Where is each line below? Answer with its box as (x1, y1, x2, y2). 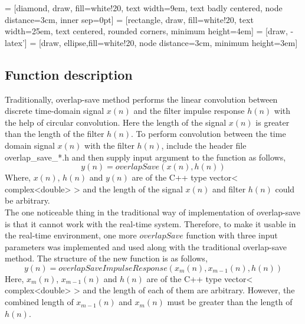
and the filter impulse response (133, 104, 245, 117)
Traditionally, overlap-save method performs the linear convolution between (5, 93, 278, 105)
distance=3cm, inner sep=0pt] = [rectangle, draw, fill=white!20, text (5, 13, 254, 25)
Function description (5, 65, 133, 83)
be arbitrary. (5, 194, 50, 207)
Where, (5, 171, 31, 184)
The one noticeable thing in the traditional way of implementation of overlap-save (5, 205, 301, 218)
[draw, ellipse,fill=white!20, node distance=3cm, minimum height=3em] (38, 36, 298, 48)
